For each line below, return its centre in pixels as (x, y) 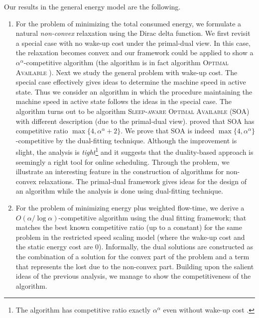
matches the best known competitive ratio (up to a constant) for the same (129, 227)
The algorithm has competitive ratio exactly (83, 310)
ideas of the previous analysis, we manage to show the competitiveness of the (133, 276)
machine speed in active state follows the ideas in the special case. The (124, 101)
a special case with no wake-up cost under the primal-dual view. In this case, (133, 43)
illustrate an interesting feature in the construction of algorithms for (120, 171)
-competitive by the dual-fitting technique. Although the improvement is (126, 140)
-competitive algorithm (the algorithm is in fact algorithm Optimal (126, 62)
